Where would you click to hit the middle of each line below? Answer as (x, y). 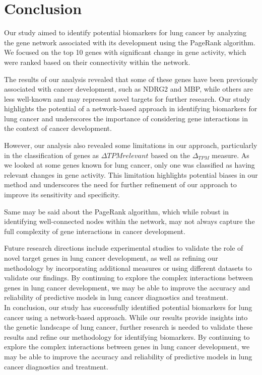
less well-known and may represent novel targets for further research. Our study (127, 98)
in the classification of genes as (52, 155)
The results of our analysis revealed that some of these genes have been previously (131, 79)
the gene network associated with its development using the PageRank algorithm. (130, 42)
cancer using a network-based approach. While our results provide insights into (126, 317)
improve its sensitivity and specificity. (62, 195)
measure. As (231, 155)
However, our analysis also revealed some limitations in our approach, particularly (131, 145)
